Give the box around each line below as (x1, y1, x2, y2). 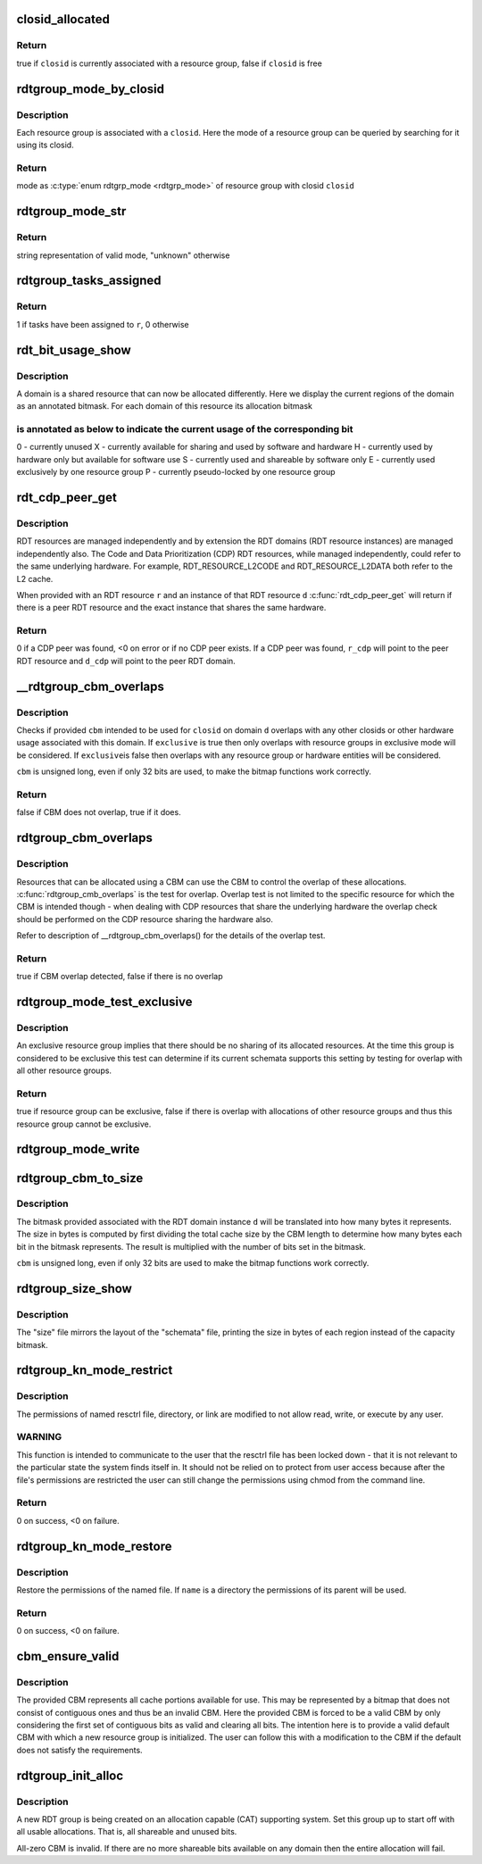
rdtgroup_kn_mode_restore (16, 1538, 172, 1553)
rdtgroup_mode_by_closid (16, 81, 165, 96)
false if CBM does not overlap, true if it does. (16, 807, 182, 818)
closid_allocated (16, 12, 111, 27)
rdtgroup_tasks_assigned (16, 273, 162, 288)
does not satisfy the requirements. (16, 1744, 143, 1755)
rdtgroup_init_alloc (16, 1768, 124, 1783)
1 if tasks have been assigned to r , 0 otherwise (16, 319, 189, 329)
